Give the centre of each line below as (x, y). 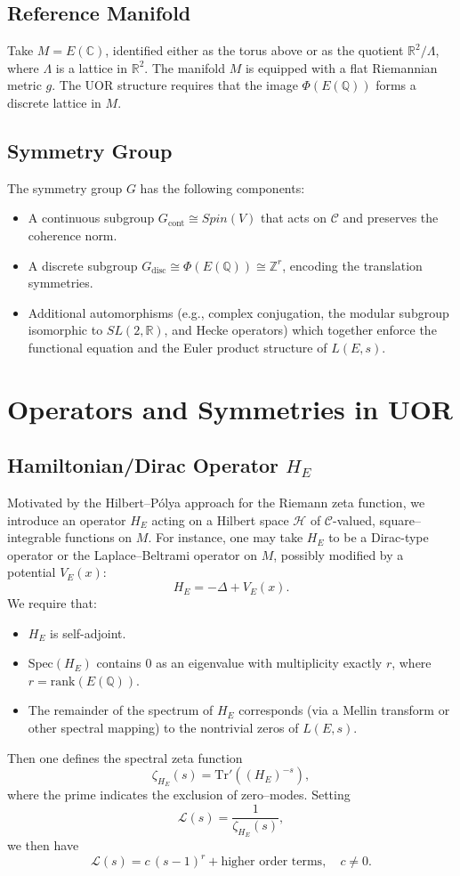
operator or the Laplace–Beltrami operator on (133, 554)
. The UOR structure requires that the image (175, 85)
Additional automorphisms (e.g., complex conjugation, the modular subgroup (238, 312)
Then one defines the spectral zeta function (125, 757)
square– (400, 519)
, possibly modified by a (339, 554)
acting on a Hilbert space (220, 519)
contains (119, 663)
